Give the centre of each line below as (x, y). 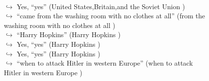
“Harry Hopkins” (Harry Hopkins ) (69, 34)
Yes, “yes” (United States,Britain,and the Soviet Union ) (101, 6)
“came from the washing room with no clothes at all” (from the (111, 16)
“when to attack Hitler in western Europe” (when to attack (105, 63)
